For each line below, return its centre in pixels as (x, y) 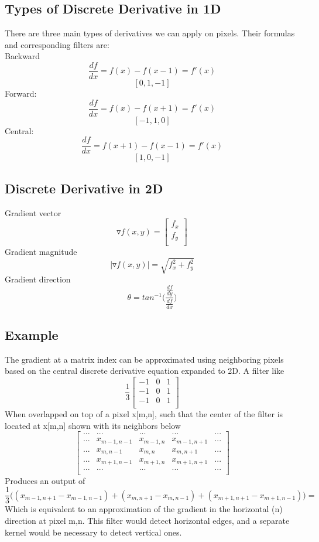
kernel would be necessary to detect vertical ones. (93, 532)
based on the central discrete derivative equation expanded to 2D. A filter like (145, 371)
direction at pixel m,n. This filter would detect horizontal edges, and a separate (147, 520)
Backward (23, 56)
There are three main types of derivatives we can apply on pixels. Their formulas (150, 33)
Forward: (21, 93)
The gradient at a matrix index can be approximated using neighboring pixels (144, 359)
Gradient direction (38, 279)
